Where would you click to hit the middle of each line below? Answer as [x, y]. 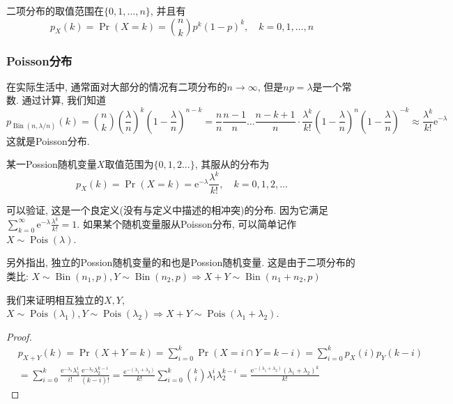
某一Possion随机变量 [52, 164]
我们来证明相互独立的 [55, 299]
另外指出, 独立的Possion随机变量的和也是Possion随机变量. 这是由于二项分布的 [181, 262]
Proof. [19, 336]
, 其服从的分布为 [232, 164]
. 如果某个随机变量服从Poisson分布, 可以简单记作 [187, 223]
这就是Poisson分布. [48, 140]
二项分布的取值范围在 [55, 10]
